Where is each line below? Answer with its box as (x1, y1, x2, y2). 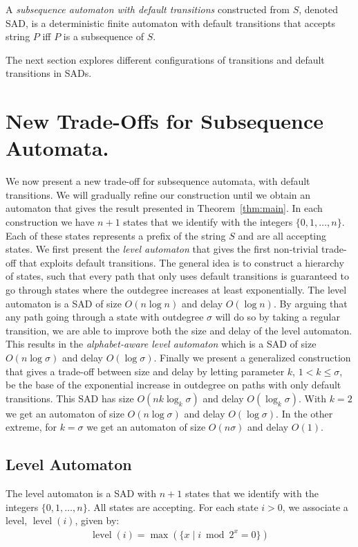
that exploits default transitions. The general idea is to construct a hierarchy (19, 255, 344, 269)
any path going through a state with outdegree (6, 310, 204, 324)
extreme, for (6, 420, 57, 434)
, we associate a (282, 499, 348, 514)
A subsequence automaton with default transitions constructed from (6, 2, 290, 16)
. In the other (276, 406, 333, 420)
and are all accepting (238, 228, 327, 242)
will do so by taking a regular (215, 310, 340, 324)
